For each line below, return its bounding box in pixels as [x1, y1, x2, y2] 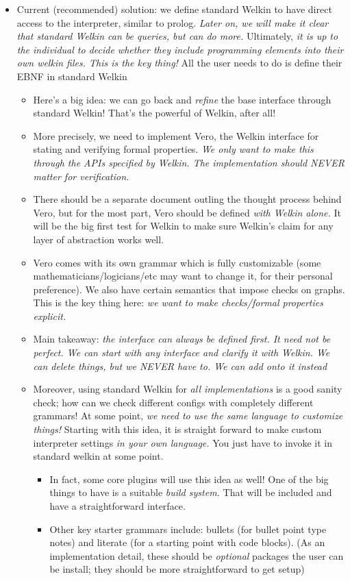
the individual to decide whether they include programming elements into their [16, 42, 344, 56]
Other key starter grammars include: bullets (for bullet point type [49, 521, 327, 536]
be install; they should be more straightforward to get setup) [49, 562, 305, 576]
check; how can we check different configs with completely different [33, 395, 314, 409]
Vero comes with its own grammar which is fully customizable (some [33, 255, 321, 269]
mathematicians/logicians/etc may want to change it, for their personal [33, 269, 333, 283]
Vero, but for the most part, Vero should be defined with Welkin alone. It [33, 205, 342, 219]
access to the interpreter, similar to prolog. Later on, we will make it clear [16, 15, 329, 29]
